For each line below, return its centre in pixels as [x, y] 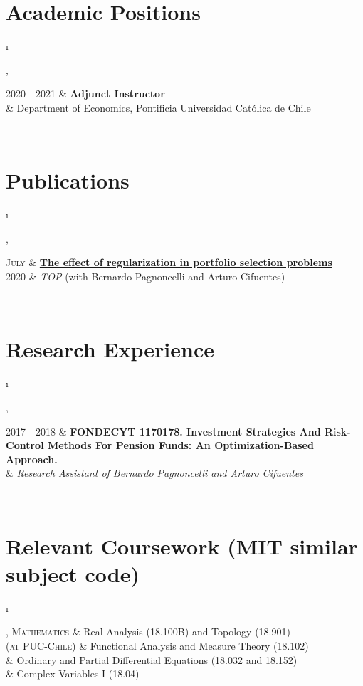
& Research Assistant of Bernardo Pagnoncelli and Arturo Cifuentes [154, 473]
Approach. [32, 459]
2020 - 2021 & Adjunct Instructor [85, 94]
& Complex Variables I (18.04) [73, 674]
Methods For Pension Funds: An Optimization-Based [180, 445]
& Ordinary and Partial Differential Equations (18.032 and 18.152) [152, 659]
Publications [68, 180]
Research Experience [110, 349]
